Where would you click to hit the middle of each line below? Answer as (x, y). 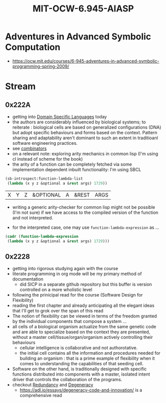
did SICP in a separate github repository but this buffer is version (86, 285)
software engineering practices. (45, 143)
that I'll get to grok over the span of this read (58, 311)
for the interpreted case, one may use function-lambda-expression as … (86, 227)
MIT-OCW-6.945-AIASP (83, 9)
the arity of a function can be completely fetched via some (72, 164)
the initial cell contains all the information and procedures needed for (90, 353)
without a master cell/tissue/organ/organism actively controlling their (83, 337)
